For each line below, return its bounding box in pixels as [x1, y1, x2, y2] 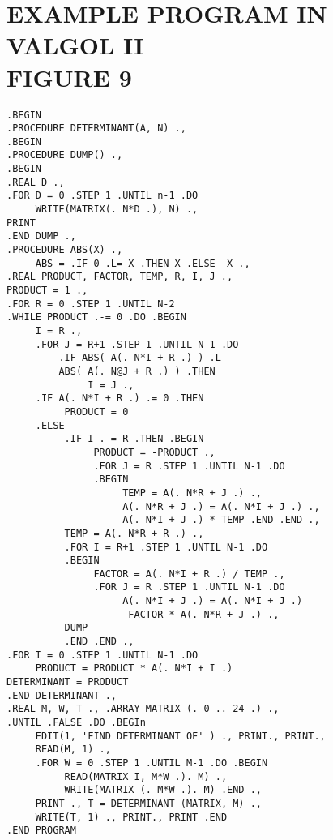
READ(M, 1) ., [35, 744, 111, 756]
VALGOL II [6, 28, 144, 62]
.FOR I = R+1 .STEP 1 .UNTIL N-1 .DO [64, 541, 268, 553]
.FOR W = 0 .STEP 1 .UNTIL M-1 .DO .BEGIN [35, 757, 268, 769]
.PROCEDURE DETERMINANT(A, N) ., [6, 122, 186, 135]
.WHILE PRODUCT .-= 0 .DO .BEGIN [6, 311, 186, 324]
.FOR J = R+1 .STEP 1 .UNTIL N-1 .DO [35, 338, 239, 350]
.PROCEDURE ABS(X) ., [6, 244, 123, 256]
